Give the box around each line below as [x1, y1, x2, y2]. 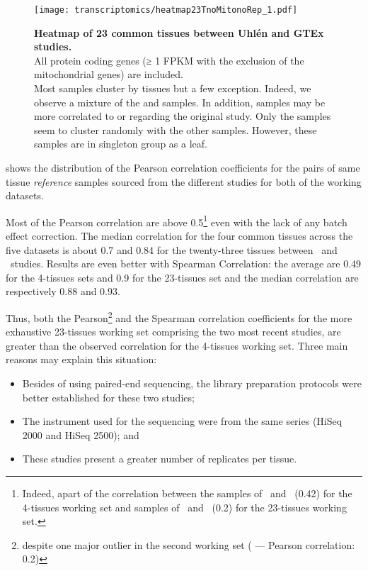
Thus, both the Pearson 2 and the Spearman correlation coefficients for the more [6, 309, 352, 325]
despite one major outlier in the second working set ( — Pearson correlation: [22, 537, 355, 552]
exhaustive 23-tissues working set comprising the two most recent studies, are [6, 324, 341, 339]
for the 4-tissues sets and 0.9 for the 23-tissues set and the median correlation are [6, 270, 359, 284]
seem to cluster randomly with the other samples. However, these [34, 122, 317, 137]
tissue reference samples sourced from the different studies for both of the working [6, 174, 362, 189]
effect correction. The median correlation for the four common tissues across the [6, 228, 353, 243]
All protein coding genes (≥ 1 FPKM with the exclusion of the [34, 52, 304, 67]
